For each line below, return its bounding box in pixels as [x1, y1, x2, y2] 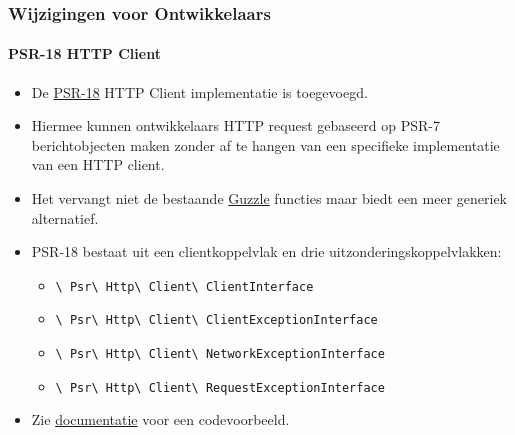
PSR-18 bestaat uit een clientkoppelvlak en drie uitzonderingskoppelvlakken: [31, 241, 502, 262]
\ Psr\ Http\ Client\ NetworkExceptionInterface [55, 347, 385, 362]
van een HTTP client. [31, 154, 165, 175]
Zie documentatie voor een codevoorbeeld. [31, 409, 290, 430]
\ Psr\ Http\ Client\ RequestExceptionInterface [55, 380, 385, 395]
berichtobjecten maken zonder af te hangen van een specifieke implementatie [31, 134, 500, 155]
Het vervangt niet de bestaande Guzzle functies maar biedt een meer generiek [31, 188, 508, 209]
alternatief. [31, 207, 99, 228]
